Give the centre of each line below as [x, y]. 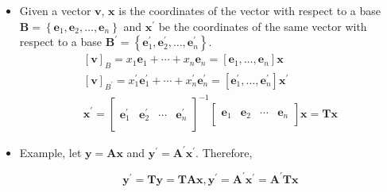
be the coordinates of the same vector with [263, 26]
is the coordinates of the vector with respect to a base [250, 10]
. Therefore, [224, 152]
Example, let [50, 152]
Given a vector [55, 10]
